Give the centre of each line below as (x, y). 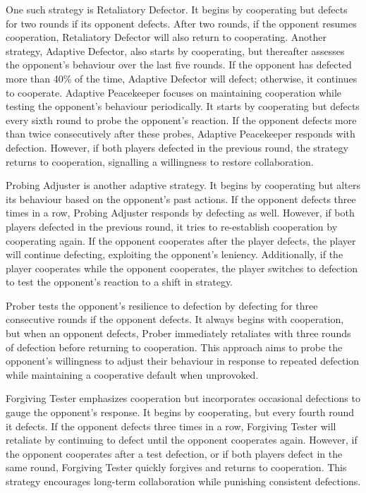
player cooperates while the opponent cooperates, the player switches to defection (182, 268)
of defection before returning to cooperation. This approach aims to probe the (174, 347)
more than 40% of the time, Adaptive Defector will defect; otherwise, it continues (182, 78)
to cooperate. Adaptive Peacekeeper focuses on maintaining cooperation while (174, 92)
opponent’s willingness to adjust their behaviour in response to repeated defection (183, 361)
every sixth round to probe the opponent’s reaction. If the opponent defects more (181, 120)
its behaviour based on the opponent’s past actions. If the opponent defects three (181, 199)
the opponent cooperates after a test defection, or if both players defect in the (174, 453)
